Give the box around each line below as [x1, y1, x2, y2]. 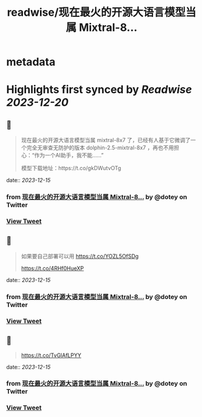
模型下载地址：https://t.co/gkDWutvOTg [21, 165, 122, 172]
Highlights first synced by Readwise [6, 83, 192, 97]
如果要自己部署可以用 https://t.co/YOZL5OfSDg [21, 252, 139, 260]
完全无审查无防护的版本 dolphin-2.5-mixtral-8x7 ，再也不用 [26, 144, 174, 151]
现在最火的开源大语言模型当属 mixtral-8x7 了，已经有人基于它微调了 [21, 137, 191, 144]
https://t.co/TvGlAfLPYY [21, 352, 82, 359]
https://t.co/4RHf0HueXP [21, 264, 84, 272]
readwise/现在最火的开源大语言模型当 [7, 5, 197, 19]
